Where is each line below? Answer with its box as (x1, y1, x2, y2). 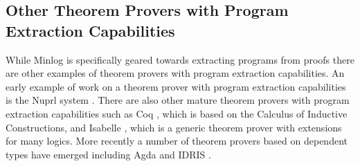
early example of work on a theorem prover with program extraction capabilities (6, 79, 346, 93)
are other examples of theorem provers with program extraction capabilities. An (6, 66, 345, 80)
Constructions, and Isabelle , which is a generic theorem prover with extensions (6, 120, 342, 134)
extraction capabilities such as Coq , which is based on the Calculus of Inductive (6, 106, 348, 120)
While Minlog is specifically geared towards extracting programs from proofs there (6, 52, 354, 66)
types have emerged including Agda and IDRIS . (6, 147, 211, 161)
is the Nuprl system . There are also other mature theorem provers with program (6, 93, 350, 107)
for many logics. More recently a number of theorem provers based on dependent (6, 133, 348, 148)
